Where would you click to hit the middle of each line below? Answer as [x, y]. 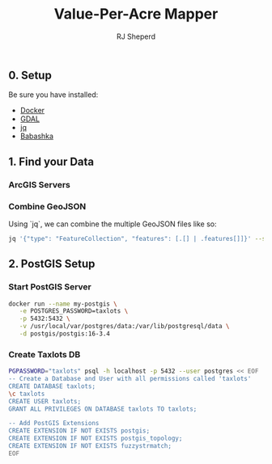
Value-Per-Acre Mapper [136, 14]
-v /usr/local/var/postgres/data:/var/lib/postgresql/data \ [124, 327]
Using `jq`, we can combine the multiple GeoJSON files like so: [113, 224]
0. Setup [30, 75]
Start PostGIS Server [50, 287]
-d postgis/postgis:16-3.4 [65, 334]
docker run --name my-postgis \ [63, 304]
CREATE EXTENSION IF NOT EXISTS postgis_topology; [96, 439]
